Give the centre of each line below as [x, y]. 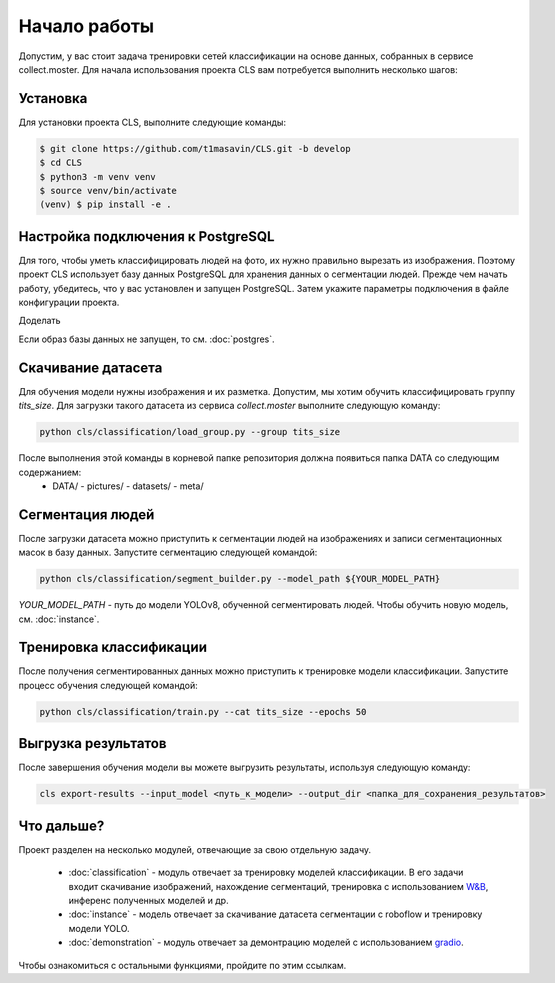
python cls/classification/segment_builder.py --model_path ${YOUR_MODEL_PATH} [240, 579]
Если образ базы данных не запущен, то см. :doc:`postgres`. [146, 339]
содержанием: [50, 472]
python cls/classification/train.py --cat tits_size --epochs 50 [203, 711]
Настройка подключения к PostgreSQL [146, 236]
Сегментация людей [86, 514]
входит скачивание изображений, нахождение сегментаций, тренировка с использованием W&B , [278, 886]
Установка [53, 98]
